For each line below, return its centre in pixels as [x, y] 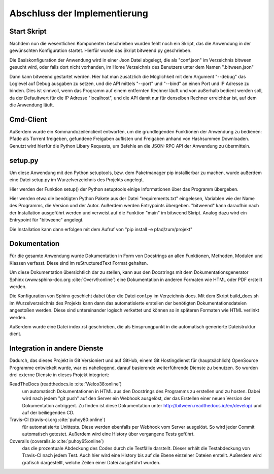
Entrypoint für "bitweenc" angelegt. [46, 220]
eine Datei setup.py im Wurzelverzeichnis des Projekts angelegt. [77, 180]
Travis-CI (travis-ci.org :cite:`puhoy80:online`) [57, 420]
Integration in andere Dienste [56, 348]
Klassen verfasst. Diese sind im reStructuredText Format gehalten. [79, 263]
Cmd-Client [28, 119]
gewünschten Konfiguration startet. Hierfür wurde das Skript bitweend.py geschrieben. [100, 50]
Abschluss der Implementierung [79, 13]
